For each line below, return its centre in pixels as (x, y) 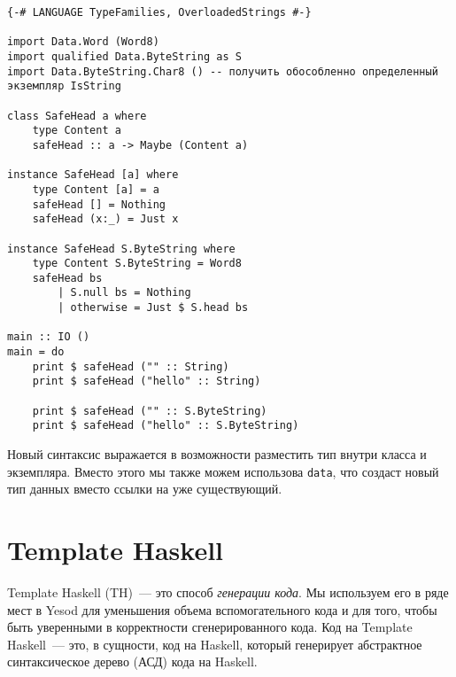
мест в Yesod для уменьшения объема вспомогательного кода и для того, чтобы (222, 609)
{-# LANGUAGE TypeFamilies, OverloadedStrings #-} (159, 12)
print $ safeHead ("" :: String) (131, 366)
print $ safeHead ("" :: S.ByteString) (150, 411)
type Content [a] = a (96, 189)
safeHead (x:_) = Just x (105, 219)
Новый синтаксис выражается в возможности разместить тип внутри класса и (217, 454)
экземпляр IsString (64, 86)
